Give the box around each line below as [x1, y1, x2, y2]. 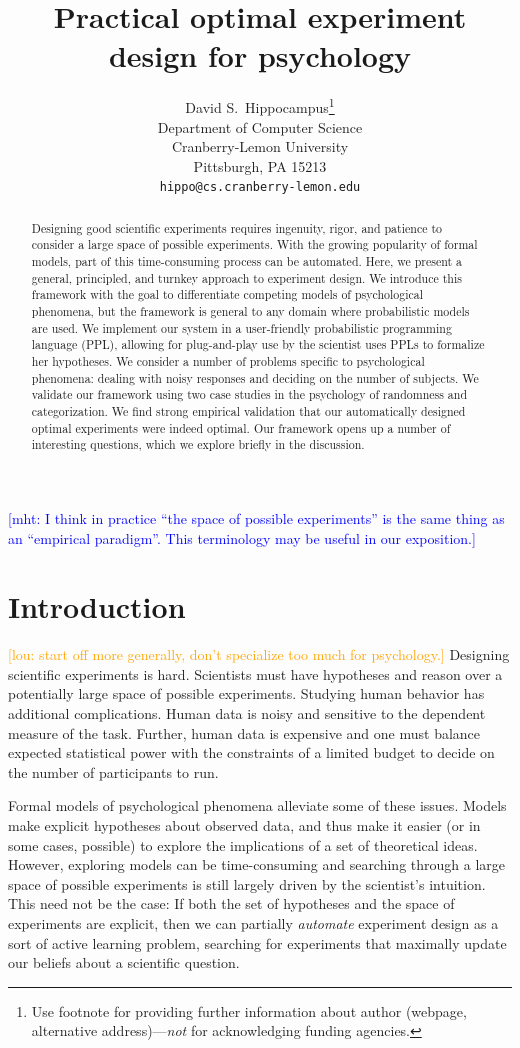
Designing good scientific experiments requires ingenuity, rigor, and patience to [31, 219, 442, 236]
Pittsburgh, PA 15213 [193, 155, 327, 176]
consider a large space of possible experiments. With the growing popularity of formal [31, 236, 478, 253]
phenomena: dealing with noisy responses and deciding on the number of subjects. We [31, 369, 479, 386]
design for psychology [108, 35, 412, 76]
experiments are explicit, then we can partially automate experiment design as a [8, 913, 499, 934]
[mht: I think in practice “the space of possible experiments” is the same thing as [8, 507, 505, 528]
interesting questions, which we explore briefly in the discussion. [31, 436, 365, 453]
